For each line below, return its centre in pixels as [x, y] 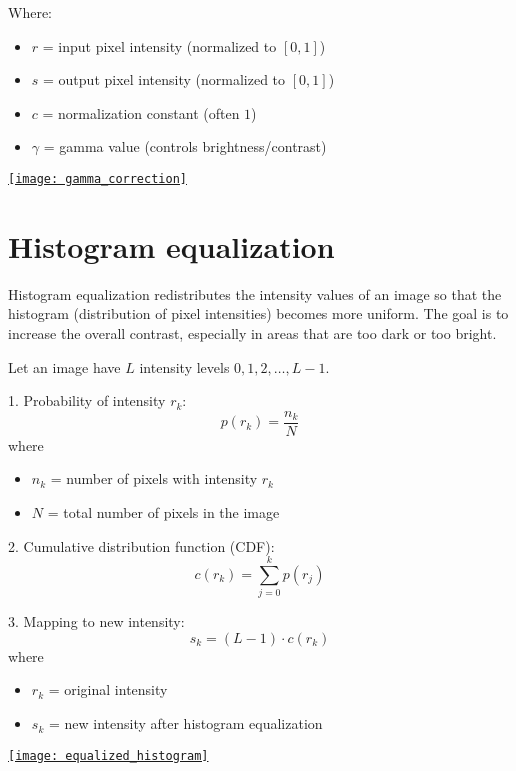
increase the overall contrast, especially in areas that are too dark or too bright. [252, 332]
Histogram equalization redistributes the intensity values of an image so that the [255, 293]
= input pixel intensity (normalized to [159, 45]
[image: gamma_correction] [97, 178]
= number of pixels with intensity [154, 478]
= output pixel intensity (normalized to [164, 79]
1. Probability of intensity [87, 400]
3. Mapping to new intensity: [96, 621]
